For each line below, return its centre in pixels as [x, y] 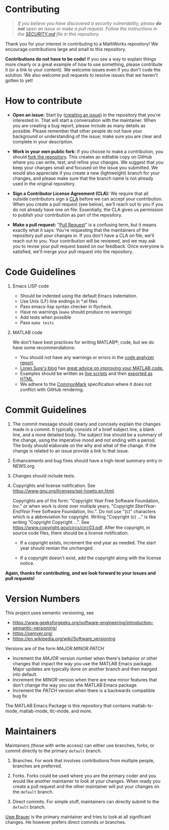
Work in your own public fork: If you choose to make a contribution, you [88, 151]
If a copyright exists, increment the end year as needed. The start [88, 543]
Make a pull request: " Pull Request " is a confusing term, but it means [84, 225]
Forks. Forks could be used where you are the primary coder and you [84, 775]
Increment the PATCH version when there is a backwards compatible [83, 690]
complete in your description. [43, 141]
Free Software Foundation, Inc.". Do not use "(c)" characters [94, 511]
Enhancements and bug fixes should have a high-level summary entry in [87, 460]
